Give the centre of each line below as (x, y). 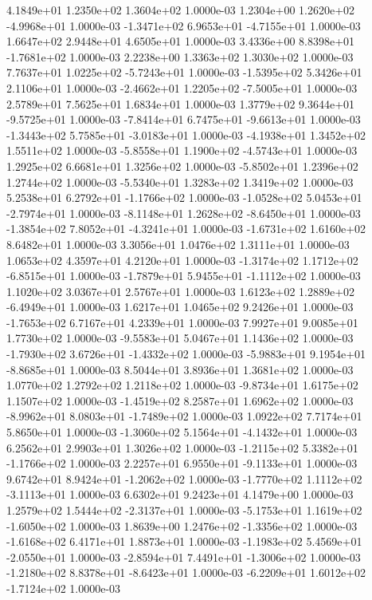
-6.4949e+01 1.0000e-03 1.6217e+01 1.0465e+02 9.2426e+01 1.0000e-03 (180, 307)
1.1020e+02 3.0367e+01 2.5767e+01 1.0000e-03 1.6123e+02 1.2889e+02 (181, 291)
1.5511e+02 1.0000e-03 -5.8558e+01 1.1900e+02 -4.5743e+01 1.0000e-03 (182, 150)
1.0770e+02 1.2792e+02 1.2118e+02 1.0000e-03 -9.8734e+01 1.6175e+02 (182, 385)
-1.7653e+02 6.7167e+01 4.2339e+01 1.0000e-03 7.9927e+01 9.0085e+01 (182, 322)
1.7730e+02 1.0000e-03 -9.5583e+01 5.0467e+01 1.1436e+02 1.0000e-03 (180, 338)
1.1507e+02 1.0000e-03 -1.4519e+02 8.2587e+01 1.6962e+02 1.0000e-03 (180, 400)
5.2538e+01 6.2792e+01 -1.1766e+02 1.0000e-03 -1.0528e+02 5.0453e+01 (184, 197)
